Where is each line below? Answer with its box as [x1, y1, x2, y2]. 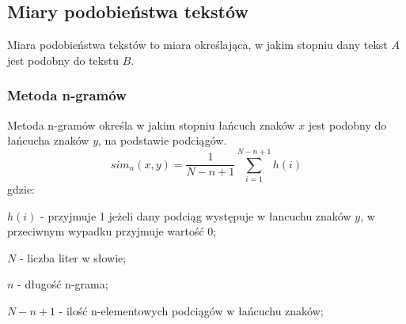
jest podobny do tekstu [7, 51, 119, 68]
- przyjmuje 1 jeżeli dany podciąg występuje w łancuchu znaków [40, 207, 351, 224]
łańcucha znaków [7, 132, 89, 149]
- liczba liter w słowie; [19, 249, 127, 266]
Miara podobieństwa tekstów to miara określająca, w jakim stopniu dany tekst [7, 36, 388, 53]
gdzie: [7, 180, 35, 197]
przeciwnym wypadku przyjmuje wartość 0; [7, 223, 217, 239]
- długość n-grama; [17, 276, 108, 292]
